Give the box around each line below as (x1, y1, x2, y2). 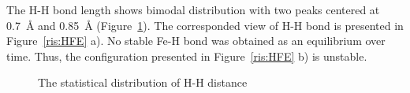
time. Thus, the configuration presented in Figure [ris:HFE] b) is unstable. (6, 47, 367, 64)
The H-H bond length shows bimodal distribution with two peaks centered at (6, 2, 380, 17)
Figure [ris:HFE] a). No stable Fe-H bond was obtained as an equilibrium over (6, 32, 386, 49)
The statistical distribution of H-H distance (38, 74, 248, 91)
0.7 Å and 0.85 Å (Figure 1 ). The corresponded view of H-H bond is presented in (6, 17, 404, 33)
